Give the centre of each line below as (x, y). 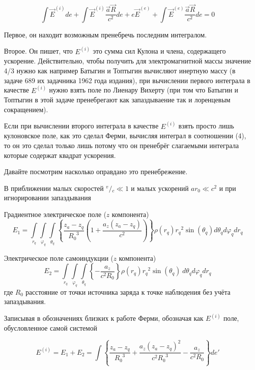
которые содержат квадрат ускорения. (60, 155)
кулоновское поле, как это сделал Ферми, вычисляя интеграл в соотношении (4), (125, 136)
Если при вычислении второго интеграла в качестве (81, 126)
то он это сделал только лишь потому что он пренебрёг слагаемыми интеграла (121, 145)
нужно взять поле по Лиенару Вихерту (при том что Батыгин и (143, 90)
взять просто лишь (206, 126)
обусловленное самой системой (51, 327)
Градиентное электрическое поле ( (55, 214)
